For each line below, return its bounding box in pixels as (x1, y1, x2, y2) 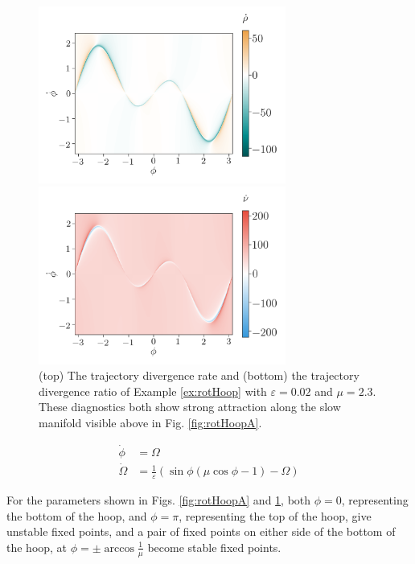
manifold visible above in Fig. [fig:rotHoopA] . (39, 414, 262, 431)
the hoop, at (6, 538, 68, 555)
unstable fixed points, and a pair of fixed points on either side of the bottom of (6, 523, 396, 540)
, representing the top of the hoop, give (179, 507, 372, 524)
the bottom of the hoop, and (6, 507, 147, 524)
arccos (104, 542, 134, 554)
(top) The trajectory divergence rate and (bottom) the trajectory (39, 367, 360, 384)
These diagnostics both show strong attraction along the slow (39, 398, 341, 415)
